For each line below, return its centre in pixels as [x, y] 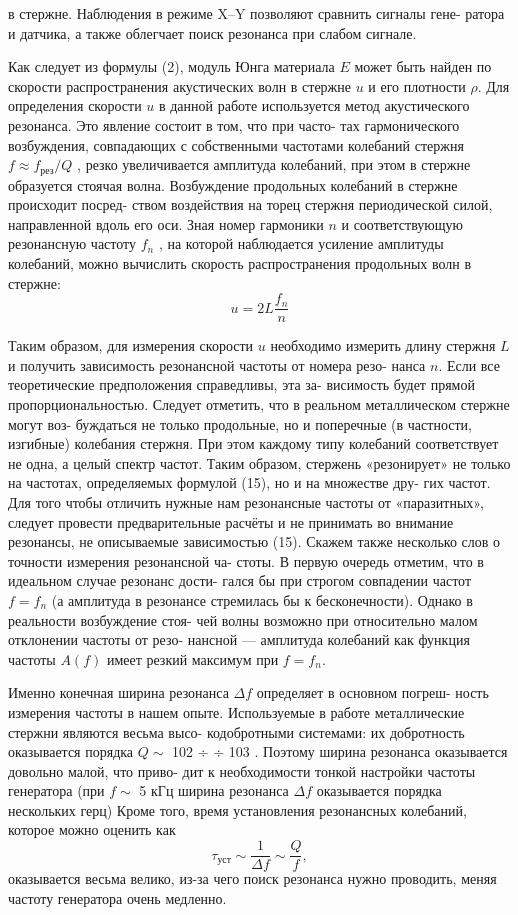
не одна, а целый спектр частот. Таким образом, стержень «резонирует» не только [259, 462]
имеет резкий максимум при [192, 658]
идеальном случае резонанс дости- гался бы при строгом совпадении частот [240, 580]
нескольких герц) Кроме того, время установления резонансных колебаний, [237, 809]
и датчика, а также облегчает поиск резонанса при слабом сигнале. [212, 32]
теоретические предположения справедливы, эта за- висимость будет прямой [241, 384]
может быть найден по [423, 66]
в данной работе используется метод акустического [314, 105]
